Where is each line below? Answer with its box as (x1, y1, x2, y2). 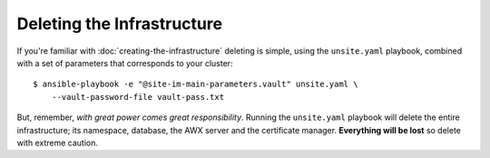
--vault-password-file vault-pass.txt (51, 92, 225, 102)
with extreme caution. (16, 137, 99, 148)
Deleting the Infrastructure (16, 14, 222, 34)
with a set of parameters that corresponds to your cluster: (16, 57, 233, 68)
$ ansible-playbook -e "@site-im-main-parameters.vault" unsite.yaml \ (33, 79, 358, 90)
